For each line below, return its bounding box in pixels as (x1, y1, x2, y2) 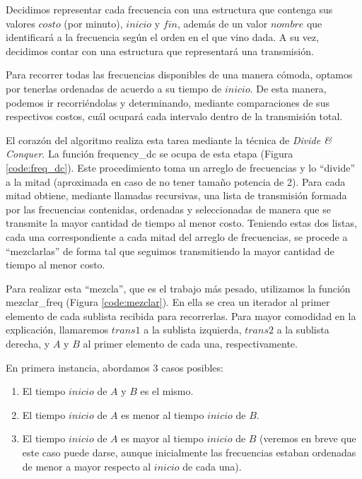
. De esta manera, (250, 81, 327, 95)
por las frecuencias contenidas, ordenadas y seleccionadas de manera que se (6, 201, 331, 216)
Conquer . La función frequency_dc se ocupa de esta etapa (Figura (6, 146, 293, 161)
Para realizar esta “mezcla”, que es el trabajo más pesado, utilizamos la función (6, 280, 351, 295)
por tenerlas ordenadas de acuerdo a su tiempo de (6, 81, 222, 95)
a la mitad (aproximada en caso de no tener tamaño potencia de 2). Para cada (6, 174, 346, 189)
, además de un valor (177, 16, 268, 30)
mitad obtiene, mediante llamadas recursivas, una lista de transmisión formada (6, 188, 347, 203)
